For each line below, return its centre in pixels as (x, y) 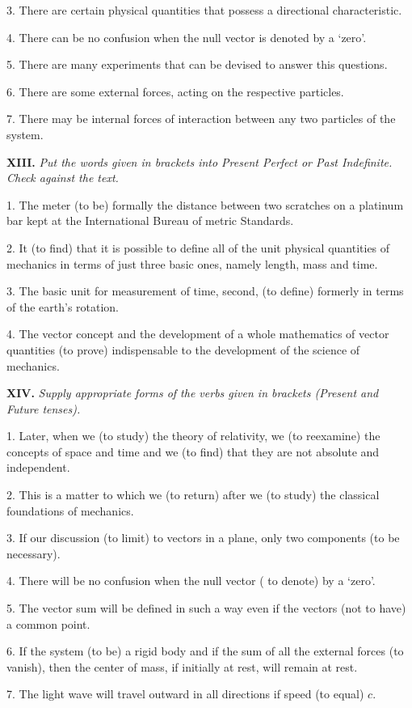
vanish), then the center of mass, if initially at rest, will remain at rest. (182, 666)
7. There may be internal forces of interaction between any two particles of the (201, 119)
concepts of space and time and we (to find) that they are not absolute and (193, 451)
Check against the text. (63, 178)
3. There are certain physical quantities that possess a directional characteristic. (204, 10)
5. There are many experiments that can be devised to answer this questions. (197, 64)
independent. (38, 467)
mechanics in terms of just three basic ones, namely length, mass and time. (192, 263)
